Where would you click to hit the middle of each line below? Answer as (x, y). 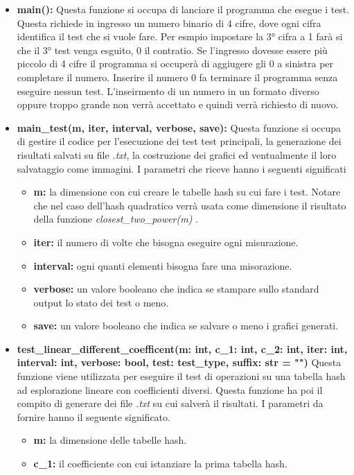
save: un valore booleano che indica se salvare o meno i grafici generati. (186, 326)
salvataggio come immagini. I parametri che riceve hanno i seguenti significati (182, 168)
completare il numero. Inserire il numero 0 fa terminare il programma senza (177, 77)
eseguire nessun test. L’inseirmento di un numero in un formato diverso (168, 90)
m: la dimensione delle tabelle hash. (110, 440)
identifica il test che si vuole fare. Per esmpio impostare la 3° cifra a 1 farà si (180, 36)
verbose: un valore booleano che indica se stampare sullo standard (176, 289)
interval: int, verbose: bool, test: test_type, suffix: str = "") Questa (179, 362)
